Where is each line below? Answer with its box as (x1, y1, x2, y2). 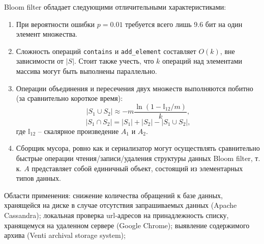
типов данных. (16, 173, 61, 183)
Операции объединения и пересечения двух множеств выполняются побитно (16, 83, 253, 93)
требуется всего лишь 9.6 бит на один (125, 18, 243, 29)
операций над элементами (162, 56, 242, 66)
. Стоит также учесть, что (74, 56, 154, 66)
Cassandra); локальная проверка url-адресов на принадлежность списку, (4, 210, 229, 221)
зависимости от (16, 56, 64, 66)
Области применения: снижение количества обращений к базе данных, (4, 189, 223, 200)
